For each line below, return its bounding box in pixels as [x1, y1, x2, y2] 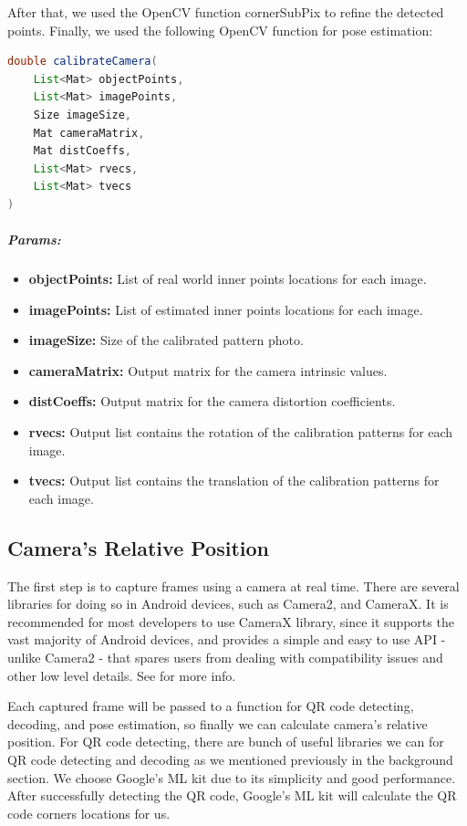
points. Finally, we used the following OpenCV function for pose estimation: [7, 20, 433, 39]
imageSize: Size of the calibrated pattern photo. [28, 330, 304, 350]
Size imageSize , [33, 108, 132, 121]
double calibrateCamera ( [7, 55, 158, 68]
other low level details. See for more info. [7, 665, 236, 685]
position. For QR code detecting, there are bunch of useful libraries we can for [7, 732, 444, 751]
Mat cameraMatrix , [33, 126, 145, 140]
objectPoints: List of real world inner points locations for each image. [28, 269, 427, 288]
